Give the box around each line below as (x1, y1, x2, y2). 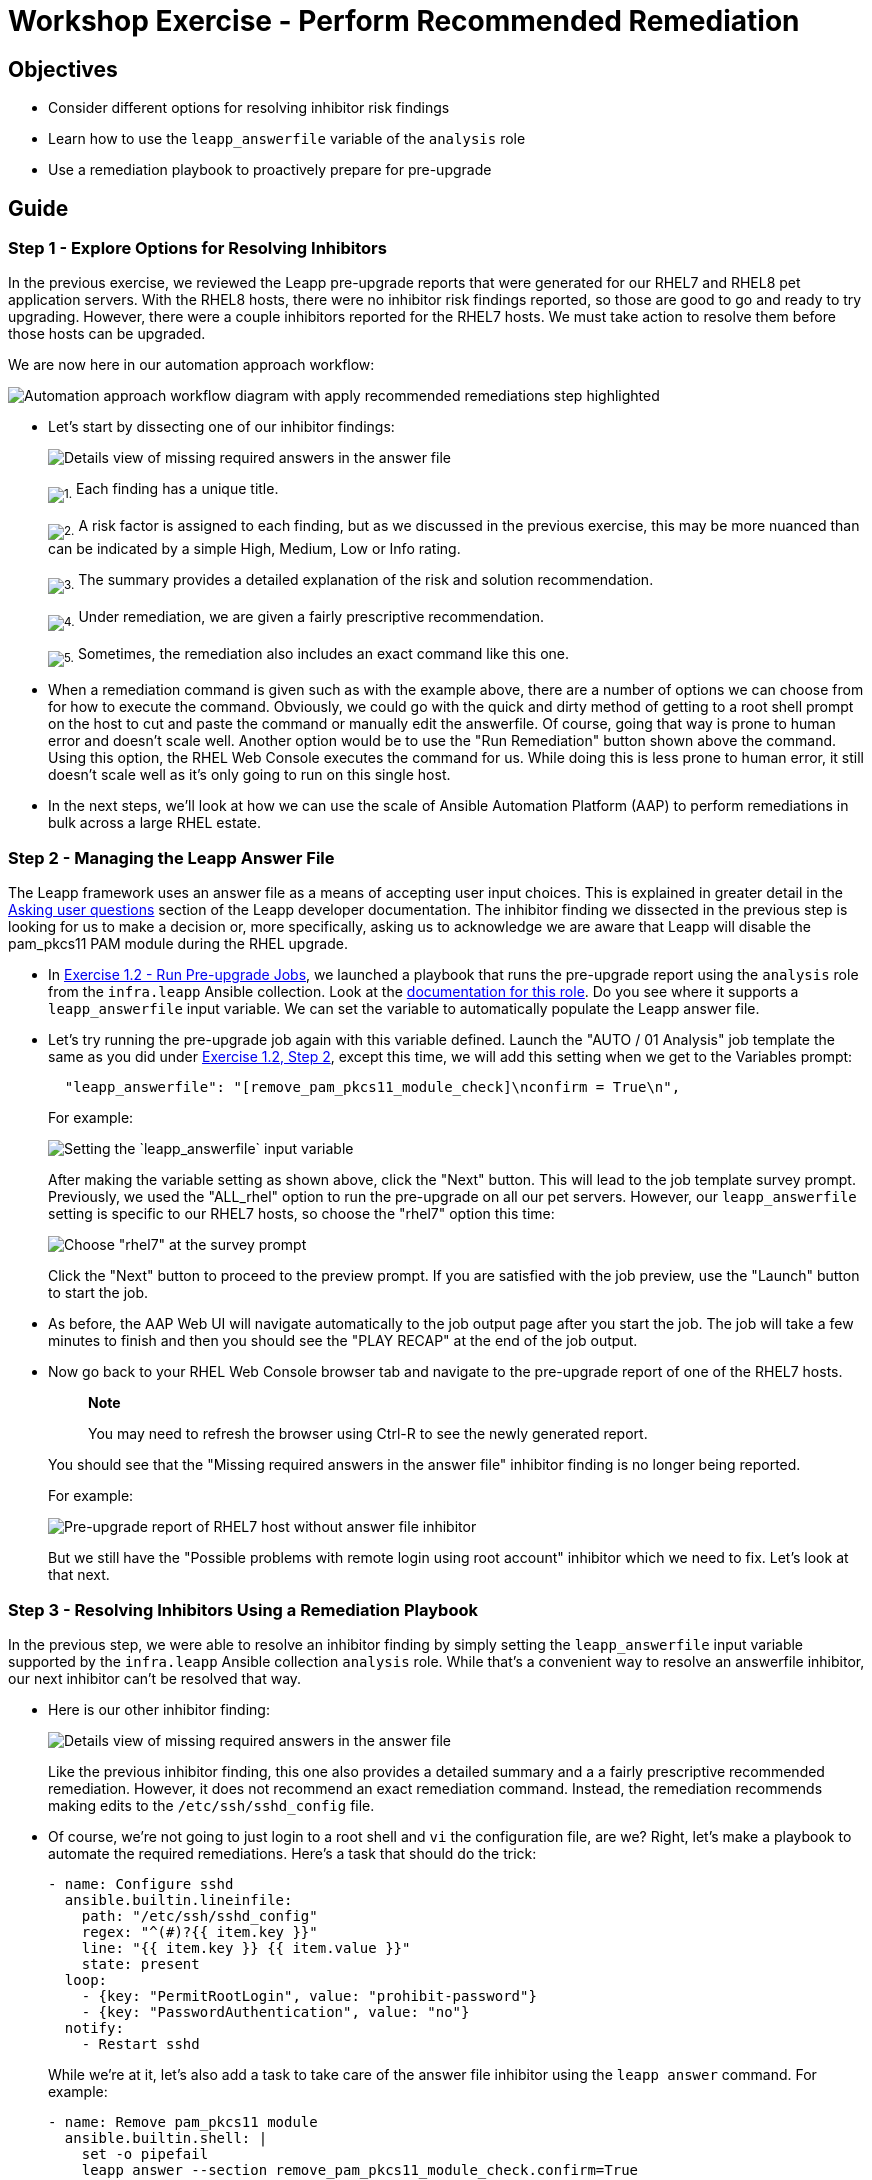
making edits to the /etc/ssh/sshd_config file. (48, 1796, 375, 1814)
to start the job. (48, 1284, 149, 1302)
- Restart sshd (81, 2035, 200, 2052)
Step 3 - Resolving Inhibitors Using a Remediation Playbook (8, 1599, 478, 1620)
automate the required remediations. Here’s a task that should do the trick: (48, 1844, 537, 1862)
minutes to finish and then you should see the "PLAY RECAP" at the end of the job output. (48, 1332, 638, 1350)
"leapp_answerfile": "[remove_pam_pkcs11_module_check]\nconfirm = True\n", (64, 1079, 681, 1096)
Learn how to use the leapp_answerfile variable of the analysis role (48, 130, 526, 148)
